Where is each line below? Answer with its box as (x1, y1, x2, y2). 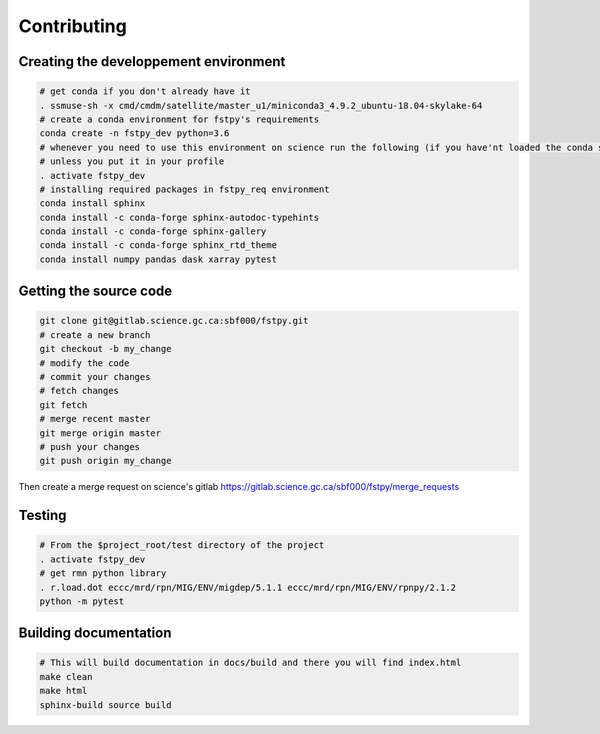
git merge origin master (39, 427, 162, 439)
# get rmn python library (39, 568, 167, 579)
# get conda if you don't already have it (39, 86, 251, 97)
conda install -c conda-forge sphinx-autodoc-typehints (39, 211, 320, 223)
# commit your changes (39, 371, 151, 382)
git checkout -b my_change (39, 343, 172, 355)
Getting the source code (18, 283, 173, 300)
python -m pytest (39, 595, 125, 607)
